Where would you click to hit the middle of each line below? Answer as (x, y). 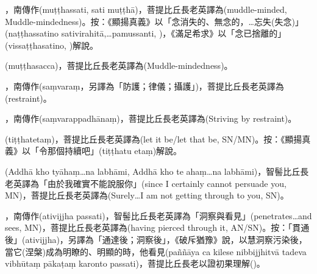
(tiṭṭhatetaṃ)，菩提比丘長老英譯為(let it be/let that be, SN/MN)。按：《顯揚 (154, 139)
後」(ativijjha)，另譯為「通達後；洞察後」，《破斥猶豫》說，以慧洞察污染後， (156, 239)
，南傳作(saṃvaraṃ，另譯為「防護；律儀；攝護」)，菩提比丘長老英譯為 (144, 86)
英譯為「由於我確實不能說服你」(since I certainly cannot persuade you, (150, 183)
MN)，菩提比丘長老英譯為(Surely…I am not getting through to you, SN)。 (147, 195)
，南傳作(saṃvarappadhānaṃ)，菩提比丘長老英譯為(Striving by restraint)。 (151, 118)
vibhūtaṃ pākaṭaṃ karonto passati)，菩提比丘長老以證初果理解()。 (135, 263)
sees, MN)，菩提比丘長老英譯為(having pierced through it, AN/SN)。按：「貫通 (157, 227)
